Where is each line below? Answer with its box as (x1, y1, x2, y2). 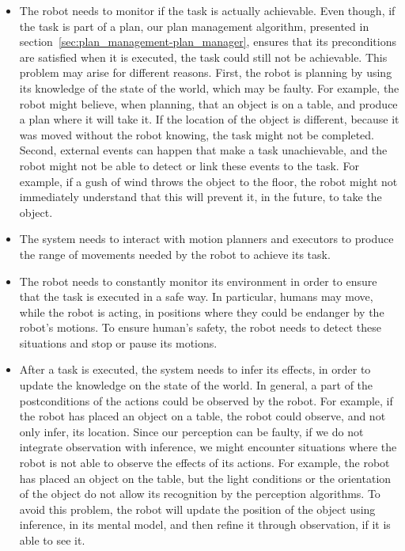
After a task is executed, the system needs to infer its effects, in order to (19, 361, 371, 378)
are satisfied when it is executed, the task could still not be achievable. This (19, 48, 388, 65)
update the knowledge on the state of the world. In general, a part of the (19, 377, 373, 393)
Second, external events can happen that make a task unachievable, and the (19, 142, 388, 158)
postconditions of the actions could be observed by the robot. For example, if (19, 392, 393, 408)
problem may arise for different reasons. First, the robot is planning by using (19, 64, 392, 81)
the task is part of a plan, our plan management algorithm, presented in (19, 17, 369, 34)
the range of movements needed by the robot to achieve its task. (19, 245, 331, 262)
